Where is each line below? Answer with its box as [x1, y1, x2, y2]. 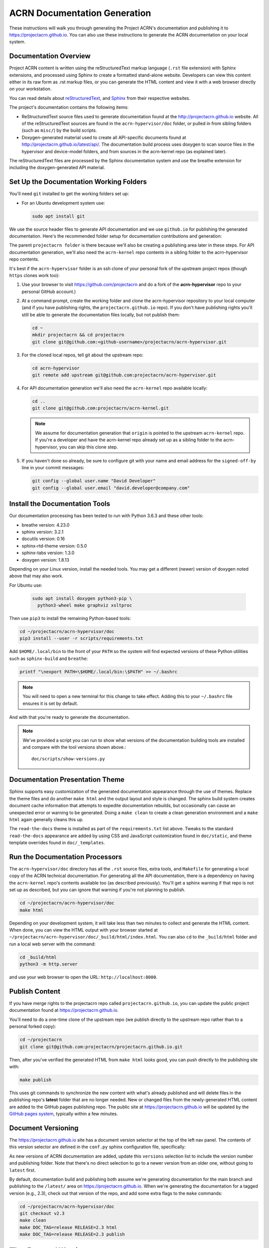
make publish [19, 1077, 52, 1083]
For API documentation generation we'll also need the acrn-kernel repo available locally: [21, 385, 208, 391]
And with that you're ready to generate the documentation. [9, 714, 130, 720]
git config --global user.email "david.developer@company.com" [32, 485, 190, 491]
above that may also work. [9, 573, 63, 579]
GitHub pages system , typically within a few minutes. [9, 1111, 118, 1117]
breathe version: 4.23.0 [21, 522, 70, 528]
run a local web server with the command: [9, 941, 96, 947]
